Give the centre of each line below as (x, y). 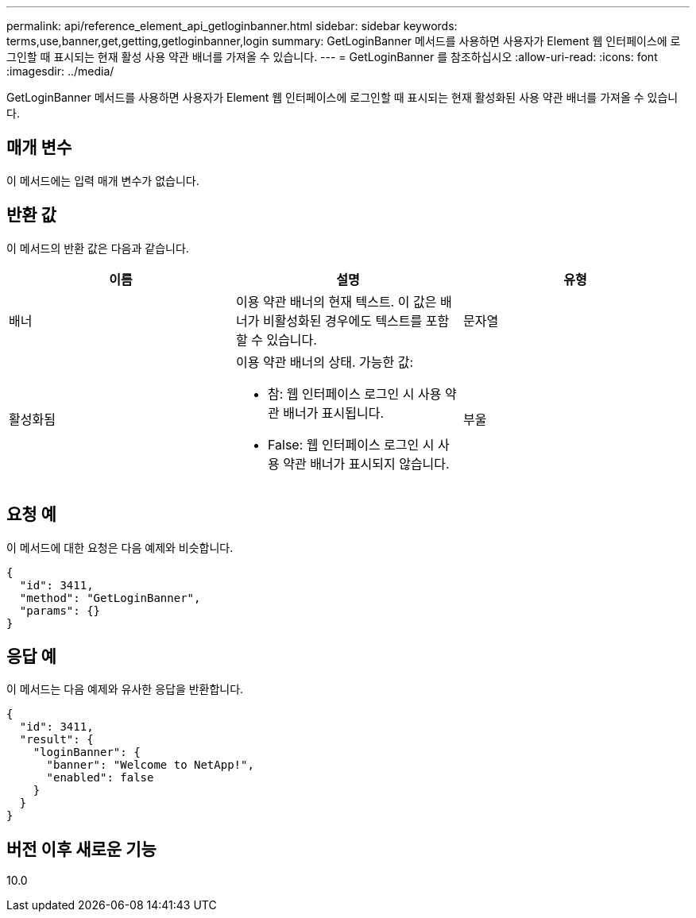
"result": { (56, 740)
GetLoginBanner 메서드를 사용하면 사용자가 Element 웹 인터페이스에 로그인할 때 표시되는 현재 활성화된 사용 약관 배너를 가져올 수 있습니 (342, 97)
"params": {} (60, 610)
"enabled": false (100, 778)
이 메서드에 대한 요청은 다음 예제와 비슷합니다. (120, 547)
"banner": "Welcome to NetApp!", (150, 765)
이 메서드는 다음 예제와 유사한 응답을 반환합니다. (125, 689)
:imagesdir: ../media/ (60, 71)
